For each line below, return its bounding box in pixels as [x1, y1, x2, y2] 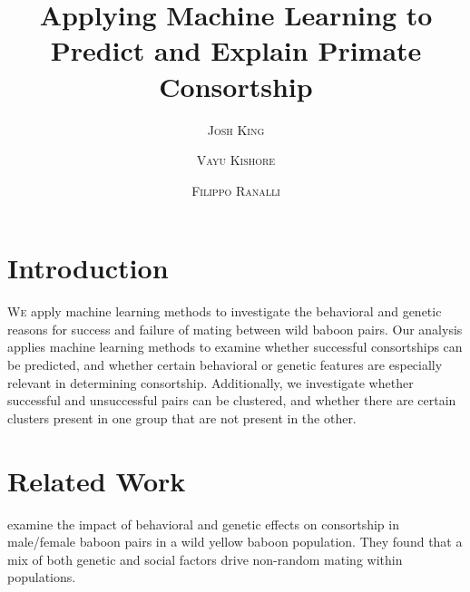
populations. [7, 568, 76, 587]
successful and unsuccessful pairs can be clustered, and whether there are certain [7, 391, 456, 410]
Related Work [7, 461, 186, 499]
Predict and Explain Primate [50, 32, 422, 69]
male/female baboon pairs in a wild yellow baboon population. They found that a [7, 532, 463, 551]
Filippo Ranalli [191, 180, 280, 199]
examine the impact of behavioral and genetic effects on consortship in [7, 514, 399, 533]
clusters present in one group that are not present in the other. [7, 408, 357, 427]
